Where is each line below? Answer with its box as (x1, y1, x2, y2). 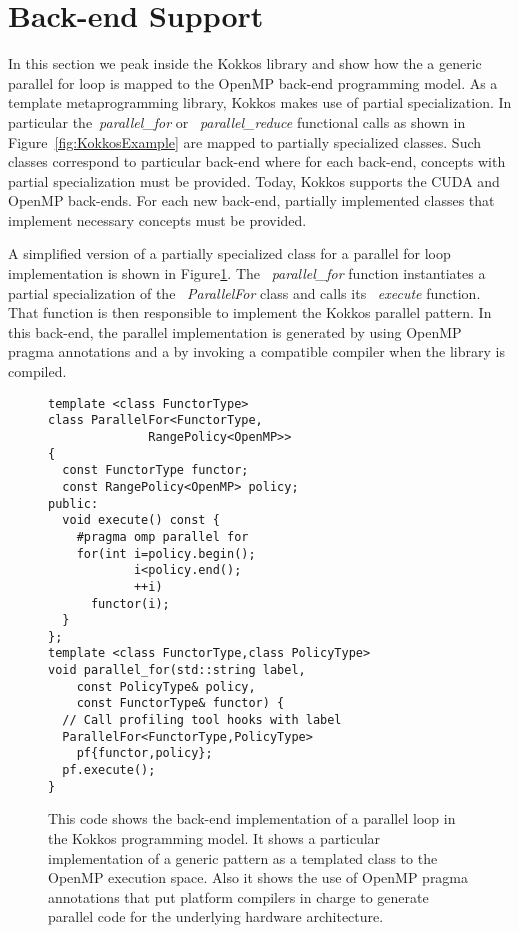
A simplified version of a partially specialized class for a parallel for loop (8, 243, 451, 264)
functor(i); (90, 596, 170, 611)
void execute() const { (62, 513, 220, 528)
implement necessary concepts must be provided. (8, 209, 307, 230)
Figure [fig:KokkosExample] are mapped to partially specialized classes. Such (8, 131, 482, 152)
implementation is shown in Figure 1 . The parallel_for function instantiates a (8, 263, 486, 284)
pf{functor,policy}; (76, 746, 213, 761)
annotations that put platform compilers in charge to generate (48, 886, 429, 907)
